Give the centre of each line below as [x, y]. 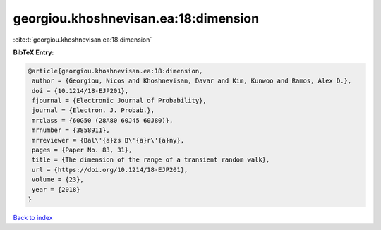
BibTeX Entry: [34, 52]
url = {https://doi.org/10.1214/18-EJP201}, [110, 170]
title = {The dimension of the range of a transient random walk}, [151, 160]
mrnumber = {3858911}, [71, 130]
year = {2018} [56, 189]
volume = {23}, [58, 180]
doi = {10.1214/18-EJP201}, [80, 91]
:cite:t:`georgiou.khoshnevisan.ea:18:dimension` [83, 40]
